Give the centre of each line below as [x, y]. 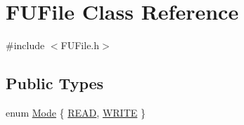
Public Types [55, 83]
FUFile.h [80, 45]
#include [25, 45]
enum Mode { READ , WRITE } [76, 112]
